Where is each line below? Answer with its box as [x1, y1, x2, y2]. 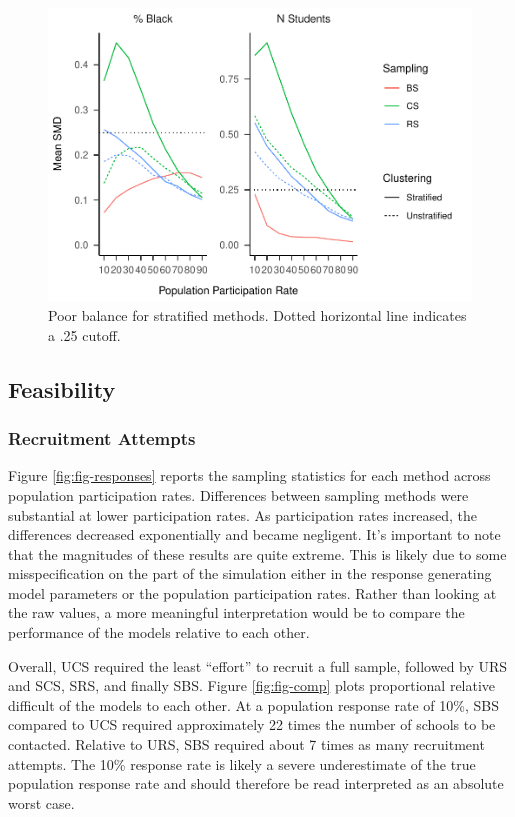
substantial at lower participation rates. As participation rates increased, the [8, 504, 477, 525]
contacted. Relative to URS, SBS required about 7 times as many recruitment [8, 734, 485, 755]
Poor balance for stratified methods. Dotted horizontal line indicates [48, 305, 467, 326]
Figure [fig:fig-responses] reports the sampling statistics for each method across [8, 465, 491, 486]
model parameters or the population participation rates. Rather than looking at [8, 582, 497, 603]
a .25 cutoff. [48, 324, 121, 345]
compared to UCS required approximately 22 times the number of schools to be [8, 714, 496, 735]
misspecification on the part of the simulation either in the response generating [8, 563, 492, 584]
